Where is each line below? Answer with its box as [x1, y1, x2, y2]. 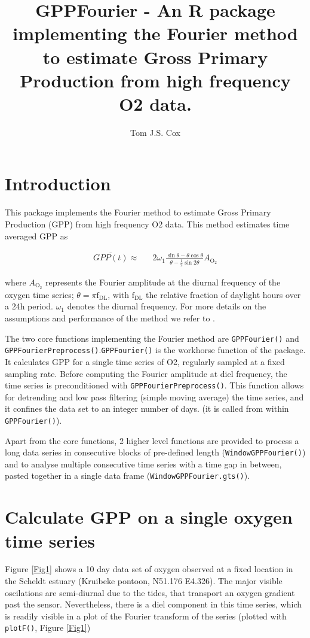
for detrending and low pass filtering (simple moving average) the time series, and [5, 390, 304, 403]
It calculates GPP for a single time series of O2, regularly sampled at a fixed [5, 355, 285, 367]
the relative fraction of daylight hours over [146, 288, 301, 300]
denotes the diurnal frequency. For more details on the [67, 300, 266, 312]
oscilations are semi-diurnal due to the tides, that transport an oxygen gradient [5, 586, 295, 598]
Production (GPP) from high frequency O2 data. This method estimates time [5, 218, 290, 230]
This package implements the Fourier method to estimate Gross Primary [5, 206, 271, 218]
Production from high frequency [20, 68, 291, 92]
